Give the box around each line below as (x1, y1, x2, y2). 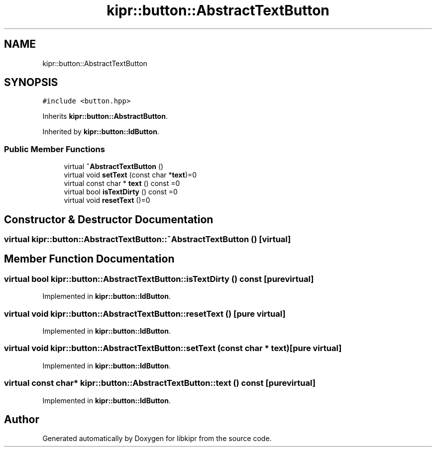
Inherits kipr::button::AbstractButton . (42, 112, 168, 121)
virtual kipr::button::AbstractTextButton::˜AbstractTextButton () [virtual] (4, 234, 291, 245)
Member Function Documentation (4, 253, 175, 266)
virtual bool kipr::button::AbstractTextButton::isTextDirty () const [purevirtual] (4, 273, 314, 284)
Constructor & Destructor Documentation (4, 213, 214, 226)
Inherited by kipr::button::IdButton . (42, 127, 159, 136)
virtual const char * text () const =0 (64, 179, 180, 188)
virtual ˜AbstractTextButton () (64, 162, 164, 171)
